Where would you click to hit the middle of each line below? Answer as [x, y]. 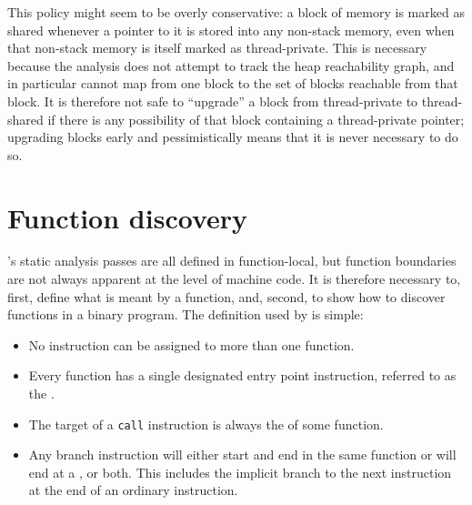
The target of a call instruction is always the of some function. [206, 424]
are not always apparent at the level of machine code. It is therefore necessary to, [234, 279]
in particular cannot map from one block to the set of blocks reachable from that [233, 83]
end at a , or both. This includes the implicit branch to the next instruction [240, 472]
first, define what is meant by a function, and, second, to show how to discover [226, 296]
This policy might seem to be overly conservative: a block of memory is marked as [236, 12]
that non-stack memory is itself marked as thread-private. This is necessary [217, 48]
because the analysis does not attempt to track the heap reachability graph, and [231, 65]
